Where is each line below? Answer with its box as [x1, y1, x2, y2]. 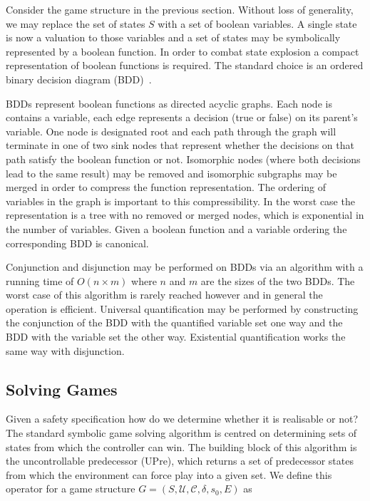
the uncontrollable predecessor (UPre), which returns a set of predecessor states [6, 453, 354, 468]
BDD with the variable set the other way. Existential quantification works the [6, 329, 346, 344]
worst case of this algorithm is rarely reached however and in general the [6, 287, 323, 302]
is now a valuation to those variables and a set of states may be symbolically [6, 30, 341, 45]
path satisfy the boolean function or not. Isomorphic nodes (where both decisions [6, 151, 361, 166]
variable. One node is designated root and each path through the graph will [6, 123, 336, 138]
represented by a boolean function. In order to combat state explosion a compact [6, 43, 359, 58]
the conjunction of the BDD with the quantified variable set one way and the [6, 315, 343, 330]
